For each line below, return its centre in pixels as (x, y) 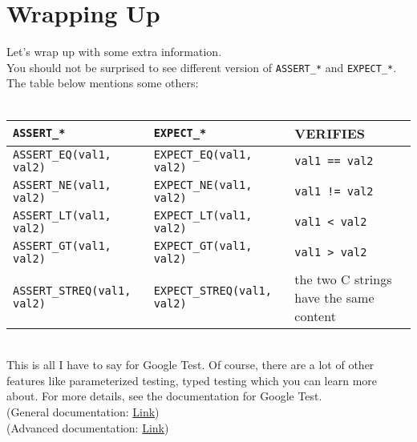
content (315, 315)
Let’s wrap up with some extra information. (114, 52)
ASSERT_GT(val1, (62, 245)
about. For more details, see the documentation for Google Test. (164, 396)
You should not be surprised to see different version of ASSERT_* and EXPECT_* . (202, 67)
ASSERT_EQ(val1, (62, 154)
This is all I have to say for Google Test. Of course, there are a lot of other (190, 365)
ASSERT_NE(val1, (62, 185)
